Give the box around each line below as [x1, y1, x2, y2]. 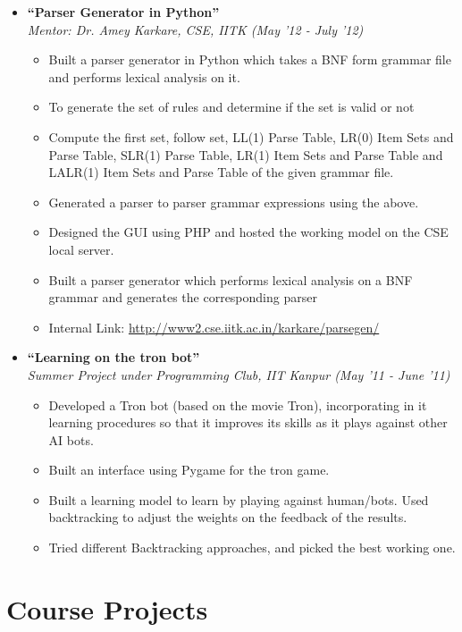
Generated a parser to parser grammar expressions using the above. [48, 192, 419, 211]
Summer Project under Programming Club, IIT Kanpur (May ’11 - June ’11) [27, 365, 450, 383]
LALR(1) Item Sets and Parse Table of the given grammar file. [48, 163, 394, 181]
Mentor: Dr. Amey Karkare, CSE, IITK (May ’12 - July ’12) [27, 20, 364, 38]
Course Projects [6, 590, 208, 627]
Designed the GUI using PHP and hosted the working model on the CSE [48, 223, 449, 241]
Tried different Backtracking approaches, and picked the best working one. [48, 538, 456, 557]
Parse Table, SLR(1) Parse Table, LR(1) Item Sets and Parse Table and [48, 145, 443, 164]
